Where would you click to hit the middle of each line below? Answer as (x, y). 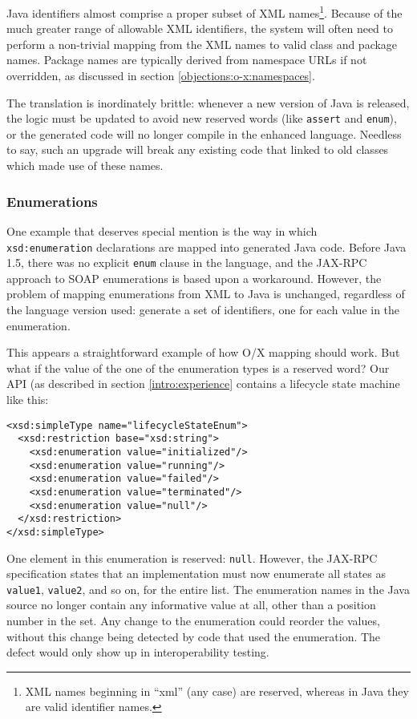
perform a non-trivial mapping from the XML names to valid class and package (202, 44)
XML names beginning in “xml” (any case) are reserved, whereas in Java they (217, 691)
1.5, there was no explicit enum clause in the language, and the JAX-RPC (187, 263)
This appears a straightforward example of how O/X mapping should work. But (203, 352)
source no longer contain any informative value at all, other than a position (191, 605)
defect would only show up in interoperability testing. (138, 652)
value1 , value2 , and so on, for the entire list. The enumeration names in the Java (208, 589)
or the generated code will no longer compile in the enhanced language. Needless (204, 133)
